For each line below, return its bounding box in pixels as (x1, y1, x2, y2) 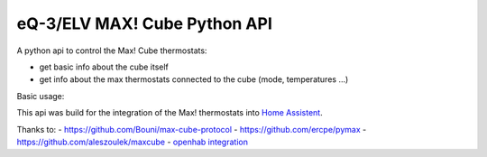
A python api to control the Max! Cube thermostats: (16, 45, 207, 56)
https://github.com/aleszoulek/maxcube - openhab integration (16, 136, 248, 147)
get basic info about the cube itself (39, 61, 169, 72)
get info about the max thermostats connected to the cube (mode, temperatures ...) (39, 74, 349, 85)
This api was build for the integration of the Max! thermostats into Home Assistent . (16, 107, 324, 118)
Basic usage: (16, 90, 65, 101)
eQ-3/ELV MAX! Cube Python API (16, 14, 272, 33)
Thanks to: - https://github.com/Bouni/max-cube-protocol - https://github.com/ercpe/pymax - (16, 124, 367, 134)
